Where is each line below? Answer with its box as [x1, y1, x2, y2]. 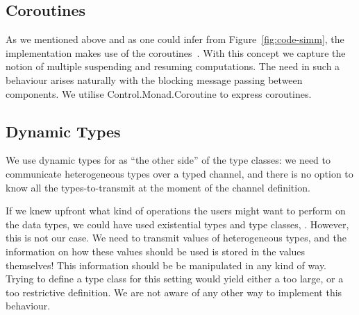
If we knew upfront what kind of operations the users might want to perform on [6, 203, 346, 218]
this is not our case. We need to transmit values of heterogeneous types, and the [6, 230, 347, 245]
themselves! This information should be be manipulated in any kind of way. [6, 257, 326, 272]
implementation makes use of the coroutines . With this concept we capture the [6, 45, 346, 60]
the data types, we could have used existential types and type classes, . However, [6, 216, 349, 231]
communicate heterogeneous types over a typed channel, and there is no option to [6, 166, 353, 180]
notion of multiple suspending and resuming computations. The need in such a [6, 59, 340, 74]
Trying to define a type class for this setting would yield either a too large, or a [6, 271, 344, 286]
